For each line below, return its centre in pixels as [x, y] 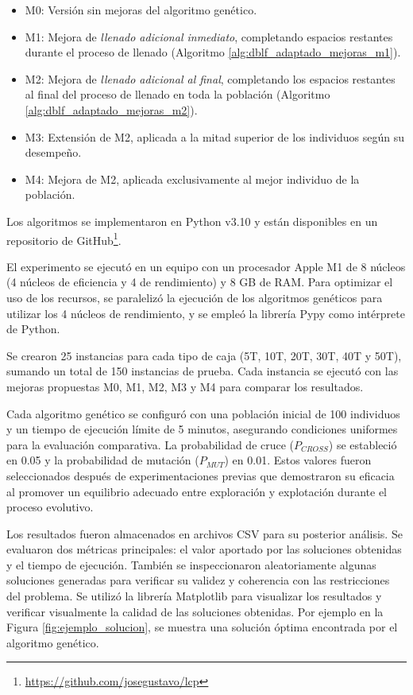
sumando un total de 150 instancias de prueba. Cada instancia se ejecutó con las [203, 371]
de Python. [33, 329]
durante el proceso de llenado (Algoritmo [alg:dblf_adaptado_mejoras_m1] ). [213, 52]
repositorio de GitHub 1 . [64, 239]
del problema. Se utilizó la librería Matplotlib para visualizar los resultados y [194, 596]
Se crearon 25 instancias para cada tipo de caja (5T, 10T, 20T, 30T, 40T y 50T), [204, 355]
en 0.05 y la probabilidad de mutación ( [103, 460]
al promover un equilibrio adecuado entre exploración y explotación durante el [197, 491]
